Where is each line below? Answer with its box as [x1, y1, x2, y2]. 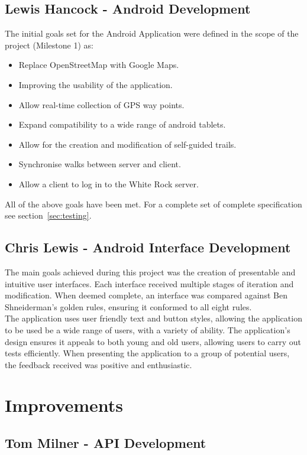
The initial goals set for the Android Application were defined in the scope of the [5, 27, 299, 40]
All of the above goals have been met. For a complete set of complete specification [5, 197, 302, 210]
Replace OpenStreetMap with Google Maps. [18, 58, 179, 71]
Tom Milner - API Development [5, 434, 206, 452]
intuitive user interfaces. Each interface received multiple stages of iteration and [5, 277, 294, 290]
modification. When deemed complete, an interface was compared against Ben [5, 289, 287, 301]
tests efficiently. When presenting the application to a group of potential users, [5, 347, 290, 359]
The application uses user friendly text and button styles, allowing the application [5, 312, 302, 324]
